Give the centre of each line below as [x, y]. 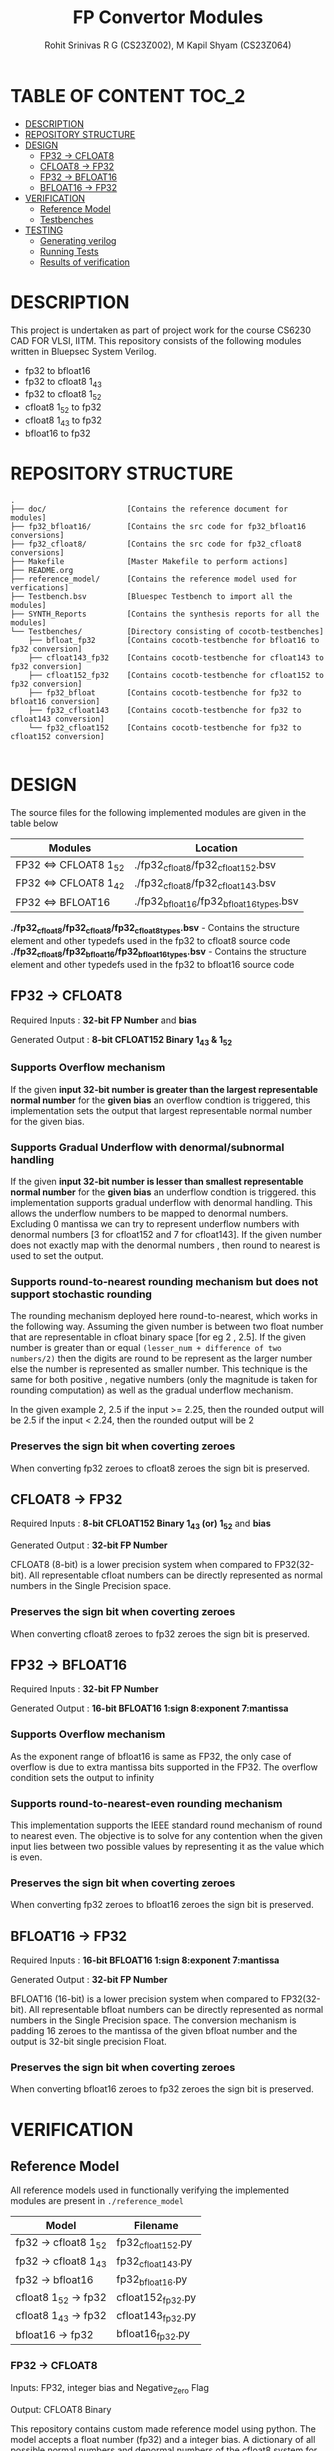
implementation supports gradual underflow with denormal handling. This [161, 1203]
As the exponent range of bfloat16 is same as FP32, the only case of [151, 1756]
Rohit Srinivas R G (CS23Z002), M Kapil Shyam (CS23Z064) [168, 45]
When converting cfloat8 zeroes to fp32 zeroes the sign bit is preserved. [160, 1633]
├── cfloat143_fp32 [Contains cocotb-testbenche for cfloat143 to [176, 657]
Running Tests [69, 251]
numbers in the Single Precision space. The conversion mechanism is [153, 2020]
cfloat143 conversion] [57, 719]
